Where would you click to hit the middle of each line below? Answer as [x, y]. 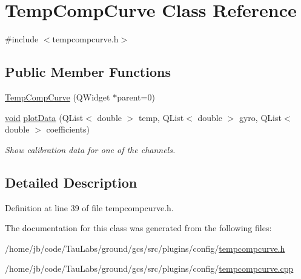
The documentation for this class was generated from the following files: [138, 228]
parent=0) [136, 97]
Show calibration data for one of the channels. [90, 149]
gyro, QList [260, 117]
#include [22, 39]
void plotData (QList [44, 117]
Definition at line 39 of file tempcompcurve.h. [89, 207]
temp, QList [161, 117]
